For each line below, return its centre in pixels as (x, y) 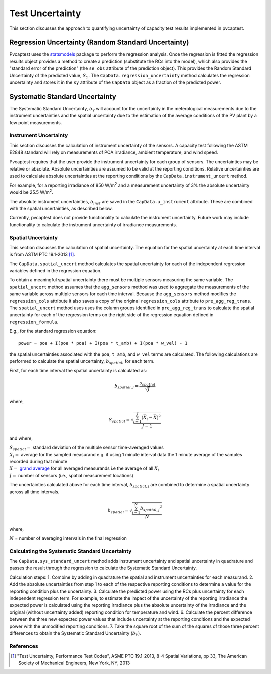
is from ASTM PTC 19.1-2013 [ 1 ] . (42, 255)
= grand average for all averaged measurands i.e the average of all (83, 468)
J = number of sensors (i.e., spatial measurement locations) (72, 475)
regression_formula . (34, 322)
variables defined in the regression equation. (55, 271)
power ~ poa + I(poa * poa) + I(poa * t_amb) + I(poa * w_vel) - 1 (103, 343)
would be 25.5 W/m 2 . (31, 192)
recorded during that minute (38, 462)
